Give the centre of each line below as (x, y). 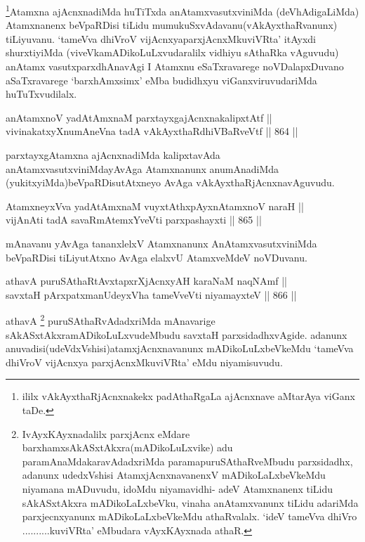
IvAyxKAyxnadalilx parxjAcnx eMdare (106, 433)
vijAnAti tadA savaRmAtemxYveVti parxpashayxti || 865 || (134, 220)
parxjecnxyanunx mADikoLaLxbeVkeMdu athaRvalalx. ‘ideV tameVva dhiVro (190, 516)
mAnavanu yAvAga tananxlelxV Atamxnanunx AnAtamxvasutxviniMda (161, 243)
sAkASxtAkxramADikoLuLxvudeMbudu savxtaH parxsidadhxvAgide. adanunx (177, 334)
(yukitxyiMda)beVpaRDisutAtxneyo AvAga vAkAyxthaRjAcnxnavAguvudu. (170, 182)
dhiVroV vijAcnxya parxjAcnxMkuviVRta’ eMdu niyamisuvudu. (144, 362)
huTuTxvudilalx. (41, 94)
